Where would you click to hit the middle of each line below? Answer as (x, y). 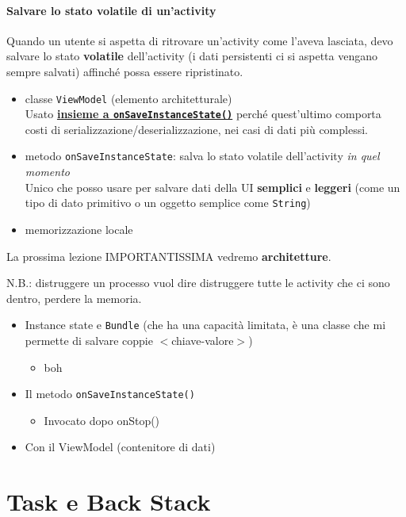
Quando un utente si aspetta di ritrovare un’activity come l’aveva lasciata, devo (200, 40)
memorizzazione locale (79, 229)
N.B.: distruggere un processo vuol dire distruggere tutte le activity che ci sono (198, 283)
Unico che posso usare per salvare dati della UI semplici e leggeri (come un (213, 187)
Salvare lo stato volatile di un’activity (111, 10)
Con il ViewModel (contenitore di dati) (120, 447)
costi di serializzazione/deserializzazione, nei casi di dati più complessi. (196, 129)
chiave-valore (203, 341)
